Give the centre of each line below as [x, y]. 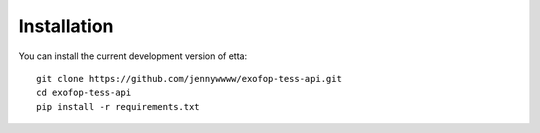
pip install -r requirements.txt [118, 106]
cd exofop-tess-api [84, 93]
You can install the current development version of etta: [133, 56]
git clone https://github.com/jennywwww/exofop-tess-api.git [189, 78]
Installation [66, 26]
